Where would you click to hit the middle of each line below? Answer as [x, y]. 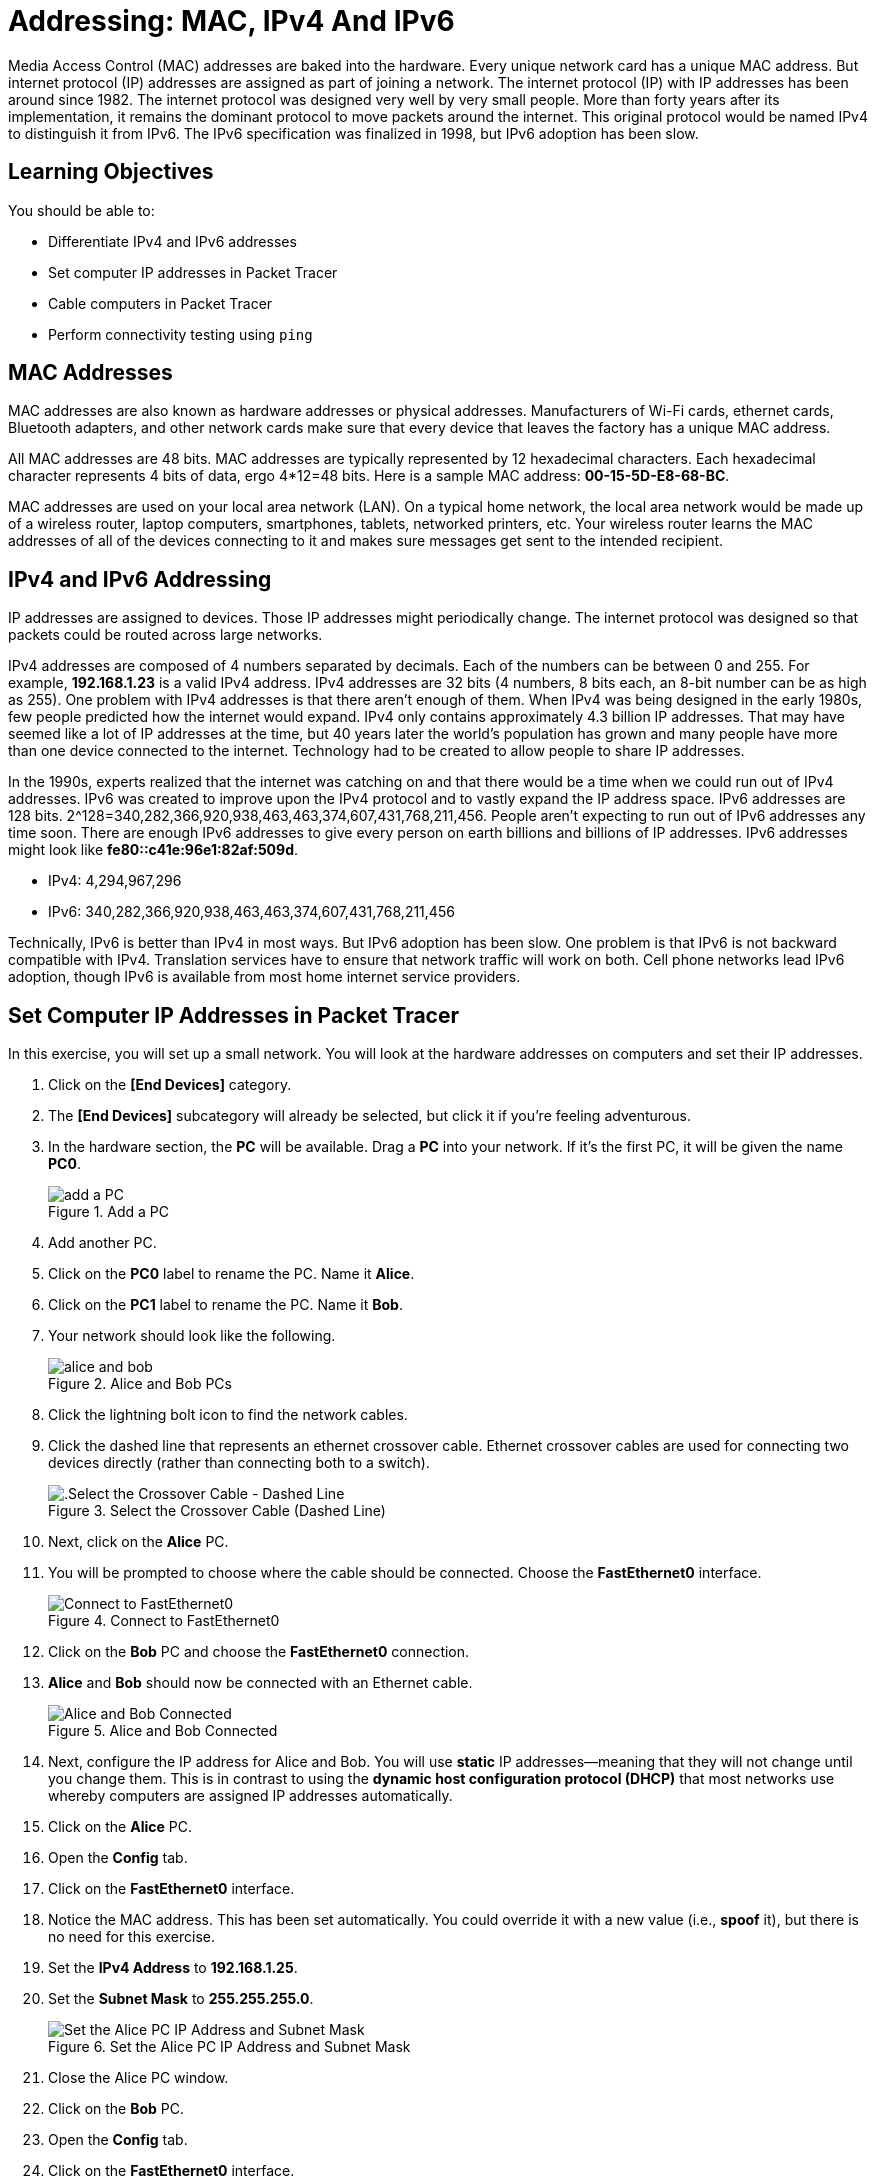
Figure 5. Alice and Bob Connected [163, 1731]
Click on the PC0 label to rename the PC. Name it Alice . [231, 1274]
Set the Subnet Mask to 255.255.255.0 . [181, 1999]
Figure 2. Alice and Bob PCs [140, 1384]
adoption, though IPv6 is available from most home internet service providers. [264, 977]
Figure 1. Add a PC [109, 1212]
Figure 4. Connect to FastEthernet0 [164, 1621]
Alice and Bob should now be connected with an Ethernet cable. [260, 1683]
